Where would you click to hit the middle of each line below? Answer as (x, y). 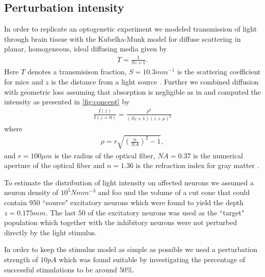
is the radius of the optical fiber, (105, 155)
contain (16, 202)
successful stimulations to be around (61, 269)
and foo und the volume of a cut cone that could (174, 192)
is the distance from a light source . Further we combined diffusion (155, 81)
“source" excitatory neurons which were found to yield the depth (143, 202)
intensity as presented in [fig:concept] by (67, 102)
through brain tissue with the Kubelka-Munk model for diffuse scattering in (123, 38)
